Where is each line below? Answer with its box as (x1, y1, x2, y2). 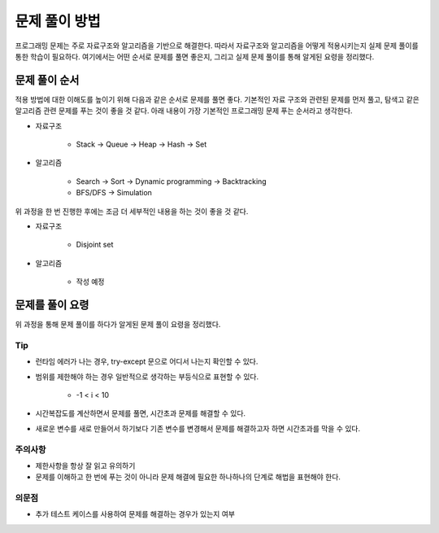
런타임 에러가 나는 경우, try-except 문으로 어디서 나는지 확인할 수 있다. (35, 356, 259, 366)
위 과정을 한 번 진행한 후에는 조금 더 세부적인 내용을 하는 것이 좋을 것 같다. (15, 206, 249, 216)
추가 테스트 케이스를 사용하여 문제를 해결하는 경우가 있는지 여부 (35, 509, 236, 519)
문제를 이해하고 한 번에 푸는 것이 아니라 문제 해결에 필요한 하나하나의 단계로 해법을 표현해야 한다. (35, 472, 341, 482)
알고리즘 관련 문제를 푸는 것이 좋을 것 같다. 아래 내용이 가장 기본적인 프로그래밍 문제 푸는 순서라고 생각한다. (15, 106, 353, 116)
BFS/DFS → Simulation (76, 188, 152, 198)
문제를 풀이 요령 (15, 298, 89, 312)
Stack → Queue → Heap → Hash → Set (76, 139, 207, 150)
